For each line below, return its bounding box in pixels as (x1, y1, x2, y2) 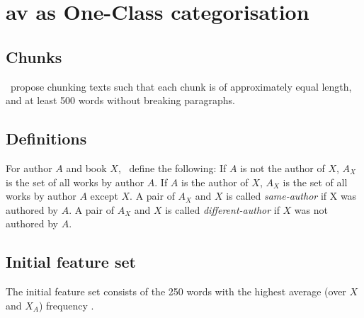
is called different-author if (165, 202, 280, 217)
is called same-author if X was (226, 188, 357, 203)
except (90, 188, 118, 203)
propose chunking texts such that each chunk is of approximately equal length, (10, 79, 352, 93)
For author (6, 160, 52, 175)
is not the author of (240, 160, 325, 175)
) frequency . (38, 297, 94, 312)
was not (294, 202, 328, 217)
